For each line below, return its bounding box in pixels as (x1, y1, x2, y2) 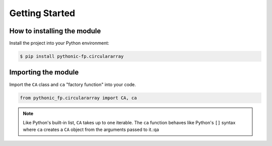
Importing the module (9, 68, 79, 77)
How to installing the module (9, 27, 101, 35)
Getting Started (9, 8, 76, 19)
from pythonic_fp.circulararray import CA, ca (20, 95, 137, 101)
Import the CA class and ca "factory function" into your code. (9, 81, 136, 88)
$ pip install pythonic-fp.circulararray (20, 53, 124, 59)
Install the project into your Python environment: (9, 40, 109, 46)
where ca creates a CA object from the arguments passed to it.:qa (23, 126, 159, 133)
